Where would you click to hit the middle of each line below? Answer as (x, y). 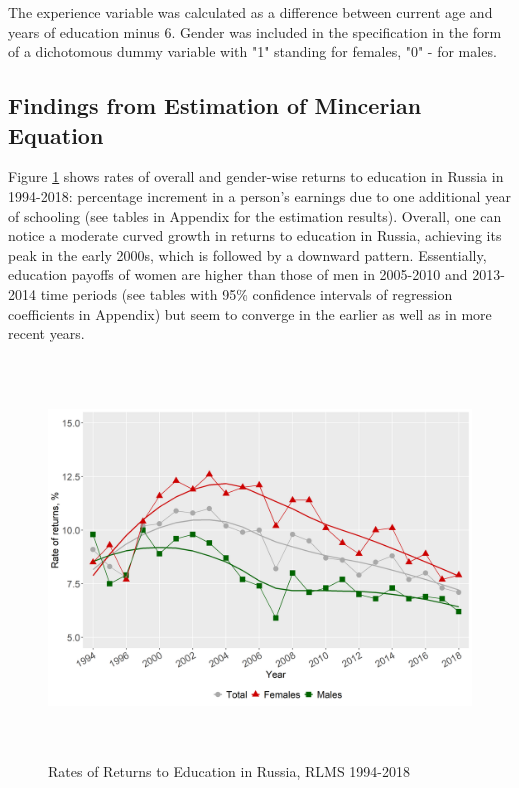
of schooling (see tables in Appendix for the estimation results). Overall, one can (255, 215)
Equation (56, 134)
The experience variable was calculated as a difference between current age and (250, 12)
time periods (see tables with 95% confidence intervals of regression (246, 293)
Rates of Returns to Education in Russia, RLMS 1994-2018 (229, 771)
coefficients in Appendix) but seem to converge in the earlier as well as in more (250, 313)
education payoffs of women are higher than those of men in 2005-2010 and (238, 274)
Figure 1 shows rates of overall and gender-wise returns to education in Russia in (256, 176)
